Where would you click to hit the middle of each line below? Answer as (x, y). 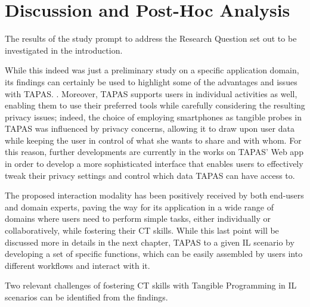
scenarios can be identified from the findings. (86, 297)
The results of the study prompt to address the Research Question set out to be (151, 38)
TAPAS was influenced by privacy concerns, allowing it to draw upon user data (150, 128)
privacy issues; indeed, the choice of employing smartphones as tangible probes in (154, 117)
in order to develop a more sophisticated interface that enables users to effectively (154, 164)
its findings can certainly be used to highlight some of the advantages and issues (151, 81)
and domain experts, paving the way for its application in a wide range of (139, 207)
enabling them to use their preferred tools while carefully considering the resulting (155, 105)
